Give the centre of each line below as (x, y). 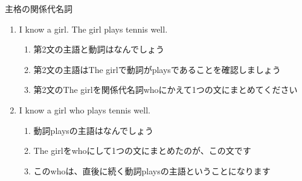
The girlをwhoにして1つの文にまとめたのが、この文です (142, 151)
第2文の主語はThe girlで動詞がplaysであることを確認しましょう (157, 69)
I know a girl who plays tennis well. (85, 110)
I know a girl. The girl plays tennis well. (93, 29)
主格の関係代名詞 (39, 8)
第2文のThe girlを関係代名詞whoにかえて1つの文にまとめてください (165, 90)
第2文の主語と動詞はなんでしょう (99, 49)
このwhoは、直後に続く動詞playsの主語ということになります (152, 170)
